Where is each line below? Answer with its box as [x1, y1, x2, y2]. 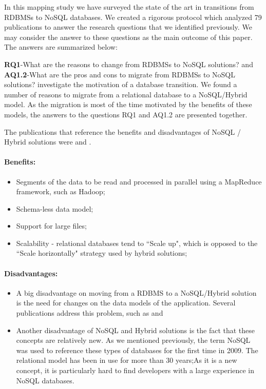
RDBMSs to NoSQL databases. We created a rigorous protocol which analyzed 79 [4, 11, 262, 22]
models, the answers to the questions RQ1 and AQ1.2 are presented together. [4, 109, 248, 119]
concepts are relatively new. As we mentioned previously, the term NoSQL [16, 335, 251, 345]
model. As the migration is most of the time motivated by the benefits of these [4, 99, 252, 110]
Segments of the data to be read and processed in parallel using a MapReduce [16, 176, 262, 187]
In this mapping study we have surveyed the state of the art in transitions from [4, 2, 254, 12]
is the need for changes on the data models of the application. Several [16, 297, 236, 308]
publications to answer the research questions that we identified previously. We [4, 22, 252, 32]
